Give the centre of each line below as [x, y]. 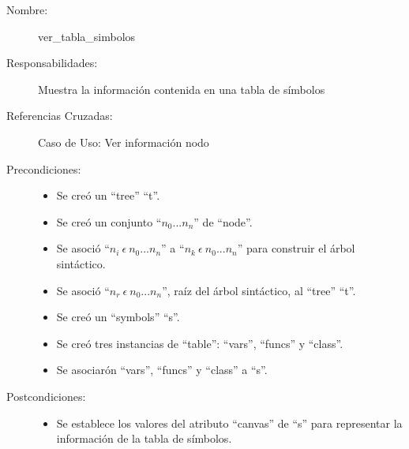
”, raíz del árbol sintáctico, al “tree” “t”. [259, 290]
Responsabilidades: [52, 63]
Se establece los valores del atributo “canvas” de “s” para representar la [229, 423]
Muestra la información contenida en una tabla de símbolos [182, 89]
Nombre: [27, 9]
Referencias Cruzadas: [60, 116]
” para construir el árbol [296, 248]
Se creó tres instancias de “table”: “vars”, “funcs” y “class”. [200, 343]
